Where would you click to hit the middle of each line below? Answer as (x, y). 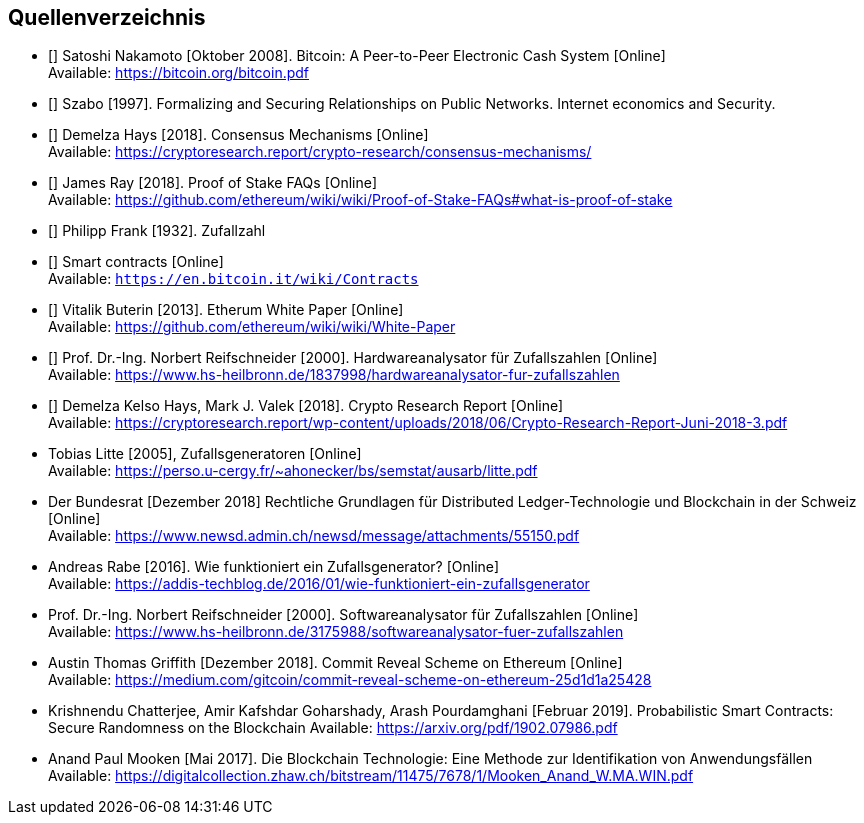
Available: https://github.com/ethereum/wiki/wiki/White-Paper (252, 327)
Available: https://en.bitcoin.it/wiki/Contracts (233, 279)
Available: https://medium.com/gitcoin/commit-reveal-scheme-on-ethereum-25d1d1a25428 (350, 680)
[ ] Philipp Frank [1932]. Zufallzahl (157, 231)
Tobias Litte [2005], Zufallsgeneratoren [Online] (205, 454)
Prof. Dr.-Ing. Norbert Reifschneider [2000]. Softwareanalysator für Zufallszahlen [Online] (343, 615)
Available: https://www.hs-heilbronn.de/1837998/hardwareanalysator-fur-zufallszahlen (334, 375)
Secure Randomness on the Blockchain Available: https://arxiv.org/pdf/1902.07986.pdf (333, 728)
